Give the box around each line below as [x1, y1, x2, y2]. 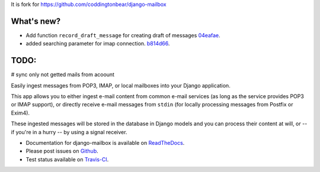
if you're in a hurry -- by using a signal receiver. [11, 128, 127, 135]
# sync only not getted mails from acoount [11, 71, 115, 78]
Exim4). [11, 109, 30, 116]
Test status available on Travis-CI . [25, 155, 109, 163]
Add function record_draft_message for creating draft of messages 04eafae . [25, 31, 220, 38]
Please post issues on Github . [25, 148, 98, 155]
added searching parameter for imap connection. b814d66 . [25, 40, 170, 47]
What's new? [11, 16, 61, 26]
